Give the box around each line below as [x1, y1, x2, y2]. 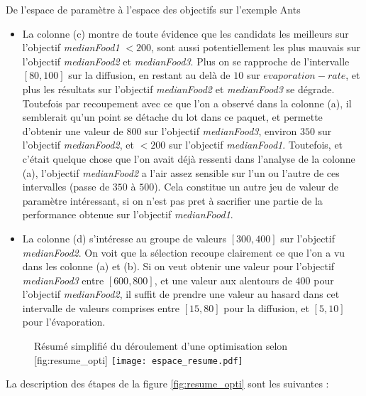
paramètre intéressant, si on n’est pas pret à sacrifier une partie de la [22, 193, 323, 208]
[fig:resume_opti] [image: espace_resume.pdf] [34, 352, 243, 367]
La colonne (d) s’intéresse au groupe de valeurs [22, 230, 227, 245]
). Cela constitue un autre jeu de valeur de [154, 179, 339, 194]
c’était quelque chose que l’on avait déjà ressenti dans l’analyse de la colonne [22, 151, 355, 166]
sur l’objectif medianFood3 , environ [145, 123, 297, 138]
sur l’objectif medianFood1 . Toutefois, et [168, 137, 343, 152]
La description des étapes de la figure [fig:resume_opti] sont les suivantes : [6, 376, 329, 391]
